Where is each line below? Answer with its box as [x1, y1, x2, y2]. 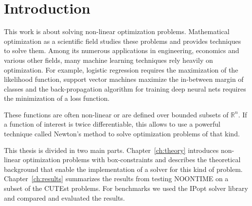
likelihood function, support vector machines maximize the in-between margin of [4, 74, 244, 84]
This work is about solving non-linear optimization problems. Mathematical [4, 26, 230, 37]
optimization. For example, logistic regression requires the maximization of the [4, 64, 238, 75]
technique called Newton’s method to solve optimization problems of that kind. [4, 129, 240, 139]
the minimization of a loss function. [4, 93, 110, 103]
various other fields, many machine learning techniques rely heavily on [4, 55, 213, 65]
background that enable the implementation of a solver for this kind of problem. [4, 164, 243, 174]
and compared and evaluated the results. [4, 192, 125, 203]
